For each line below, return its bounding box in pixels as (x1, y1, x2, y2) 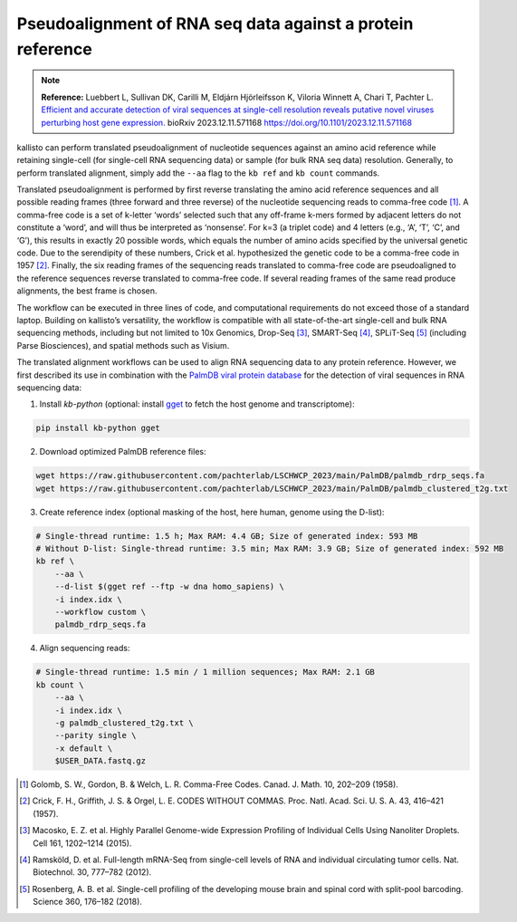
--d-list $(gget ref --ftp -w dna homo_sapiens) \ (54, 581, 284, 592)
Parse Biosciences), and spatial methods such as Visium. (16, 340, 230, 351)
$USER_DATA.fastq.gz (54, 756, 147, 766)
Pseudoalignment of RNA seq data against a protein (16, 14, 414, 34)
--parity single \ (54, 730, 137, 741)
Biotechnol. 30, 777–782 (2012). (33, 867, 152, 878)
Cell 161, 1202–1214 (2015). (33, 838, 132, 849)
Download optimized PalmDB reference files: (39, 447, 206, 457)
